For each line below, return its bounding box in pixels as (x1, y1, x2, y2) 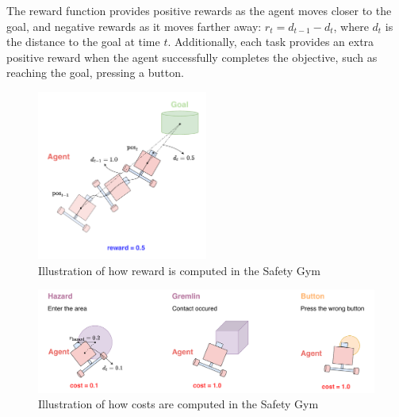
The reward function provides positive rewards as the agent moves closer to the (6, 2, 392, 18)
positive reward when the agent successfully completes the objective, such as (6, 48, 378, 65)
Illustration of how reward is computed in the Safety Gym (38, 262, 320, 278)
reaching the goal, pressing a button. (6, 64, 184, 81)
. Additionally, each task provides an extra (167, 33, 374, 50)
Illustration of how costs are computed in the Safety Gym (38, 396, 319, 412)
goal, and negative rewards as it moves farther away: (6, 17, 262, 34)
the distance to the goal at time (6, 33, 160, 50)
